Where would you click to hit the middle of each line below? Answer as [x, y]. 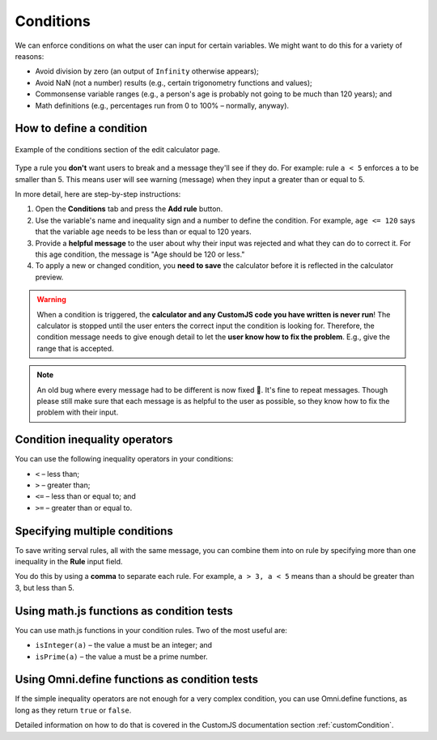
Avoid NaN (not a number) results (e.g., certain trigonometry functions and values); [174, 83]
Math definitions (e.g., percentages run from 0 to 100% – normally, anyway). [162, 105]
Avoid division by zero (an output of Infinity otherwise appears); [147, 71]
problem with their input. [78, 412]
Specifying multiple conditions [94, 531]
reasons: [30, 56]
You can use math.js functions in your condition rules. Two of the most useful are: [151, 630]
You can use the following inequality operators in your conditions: [124, 459]
